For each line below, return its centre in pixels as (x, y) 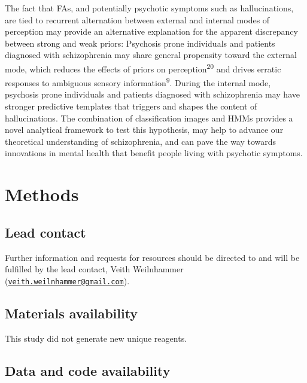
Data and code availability (88, 370)
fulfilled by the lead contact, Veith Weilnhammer (94, 269)
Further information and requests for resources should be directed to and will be (152, 257)
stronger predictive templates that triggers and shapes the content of (131, 106)
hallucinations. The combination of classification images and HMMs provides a (149, 118)
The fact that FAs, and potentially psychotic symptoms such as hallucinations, (149, 8)
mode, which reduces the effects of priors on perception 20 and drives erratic (143, 68)
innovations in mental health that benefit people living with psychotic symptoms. (154, 153)
